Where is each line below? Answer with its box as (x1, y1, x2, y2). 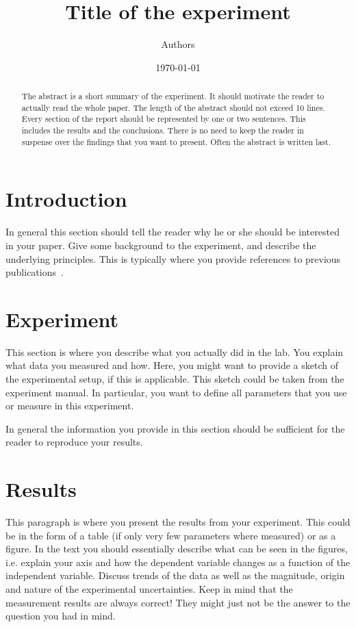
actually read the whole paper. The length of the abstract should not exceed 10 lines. (21, 101, 325, 113)
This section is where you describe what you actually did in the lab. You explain (5, 344, 344, 359)
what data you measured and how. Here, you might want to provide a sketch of (5, 358, 338, 372)
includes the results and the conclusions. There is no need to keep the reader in (21, 125, 304, 136)
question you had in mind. (5, 609, 116, 623)
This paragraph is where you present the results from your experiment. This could (5, 515, 351, 529)
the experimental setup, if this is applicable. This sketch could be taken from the (5, 372, 344, 386)
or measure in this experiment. (5, 398, 134, 413)
